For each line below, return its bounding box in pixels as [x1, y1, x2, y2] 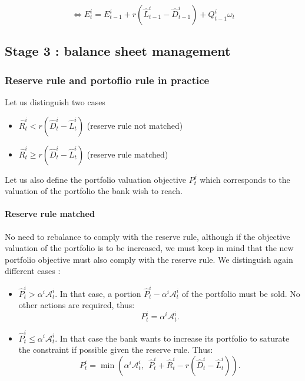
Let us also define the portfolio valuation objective [5, 173, 187, 185]
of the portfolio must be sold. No [181, 287, 300, 299]
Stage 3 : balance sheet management [5, 42, 231, 60]
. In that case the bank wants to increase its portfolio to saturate [55, 332, 290, 344]
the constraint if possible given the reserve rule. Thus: [18, 343, 213, 356]
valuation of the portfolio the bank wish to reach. [5, 185, 183, 197]
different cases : [5, 265, 61, 277]
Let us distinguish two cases [5, 96, 105, 108]
